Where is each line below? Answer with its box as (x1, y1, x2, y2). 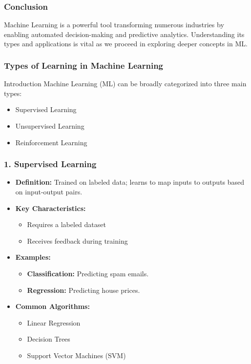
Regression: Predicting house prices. (27, 285, 140, 295)
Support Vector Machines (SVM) (27, 350, 126, 360)
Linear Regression (27, 317, 81, 327)
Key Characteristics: (15, 203, 86, 213)
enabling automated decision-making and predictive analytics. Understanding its (4, 29, 245, 39)
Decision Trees (27, 334, 70, 344)
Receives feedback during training (27, 235, 128, 246)
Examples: (15, 252, 51, 262)
